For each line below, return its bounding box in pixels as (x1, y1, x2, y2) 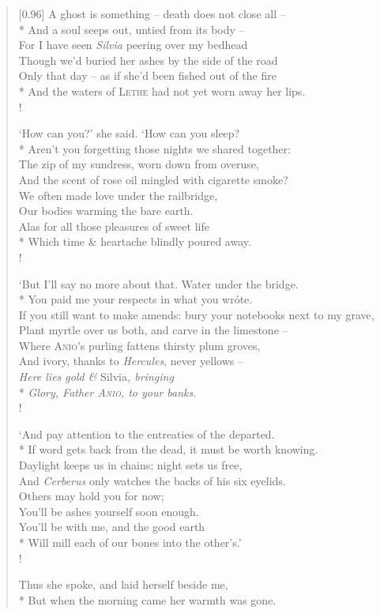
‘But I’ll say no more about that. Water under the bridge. (18, 275, 299, 292)
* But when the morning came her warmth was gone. (18, 591, 277, 608)
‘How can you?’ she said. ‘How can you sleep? (18, 125, 240, 141)
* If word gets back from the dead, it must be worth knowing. (18, 441, 318, 458)
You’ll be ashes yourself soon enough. (18, 503, 199, 519)
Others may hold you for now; (18, 488, 164, 504)
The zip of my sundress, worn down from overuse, (18, 156, 259, 172)
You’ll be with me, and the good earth (18, 518, 205, 535)
